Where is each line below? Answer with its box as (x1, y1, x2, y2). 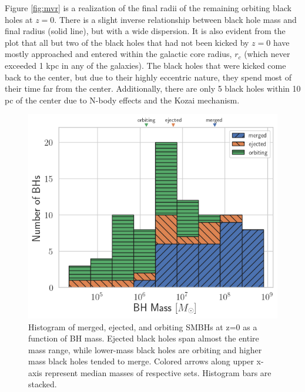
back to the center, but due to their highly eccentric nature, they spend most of (5, 71, 291, 83)
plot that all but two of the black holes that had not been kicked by (5, 36, 249, 48)
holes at (5, 13, 33, 25)
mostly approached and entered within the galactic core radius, (5, 48, 232, 60)
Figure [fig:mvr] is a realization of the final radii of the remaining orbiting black (5, 2, 291, 14)
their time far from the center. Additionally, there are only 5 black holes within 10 (5, 82, 301, 95)
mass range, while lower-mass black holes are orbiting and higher (28, 343, 262, 356)
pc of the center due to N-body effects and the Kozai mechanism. (5, 93, 240, 106)
